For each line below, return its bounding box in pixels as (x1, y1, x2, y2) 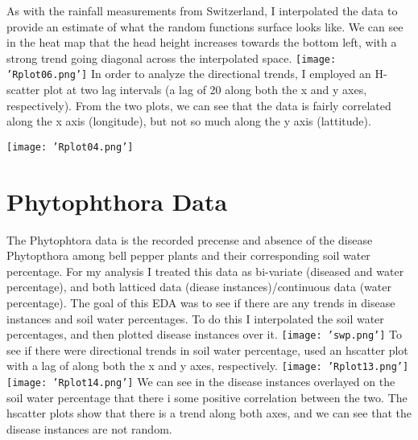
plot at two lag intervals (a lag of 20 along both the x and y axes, (43, 81, 367, 98)
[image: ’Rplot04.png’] (6, 141, 134, 153)
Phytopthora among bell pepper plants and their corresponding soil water (6, 247, 370, 264)
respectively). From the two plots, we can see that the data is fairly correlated (6, 97, 391, 113)
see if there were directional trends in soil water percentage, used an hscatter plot (6, 341, 408, 358)
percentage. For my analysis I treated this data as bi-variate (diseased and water (6, 262, 404, 279)
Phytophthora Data (6, 184, 228, 217)
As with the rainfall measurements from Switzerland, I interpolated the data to (6, 2, 398, 19)
